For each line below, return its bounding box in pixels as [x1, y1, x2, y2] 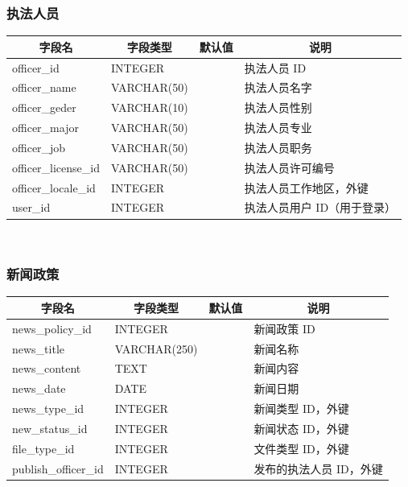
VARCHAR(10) [111, 99, 188, 116]
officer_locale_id [12, 179, 96, 196]
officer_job [12, 138, 66, 155]
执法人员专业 [244, 119, 312, 136]
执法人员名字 [244, 79, 312, 96]
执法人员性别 [244, 99, 312, 116]
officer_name [12, 79, 76, 96]
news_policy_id [12, 320, 92, 336]
